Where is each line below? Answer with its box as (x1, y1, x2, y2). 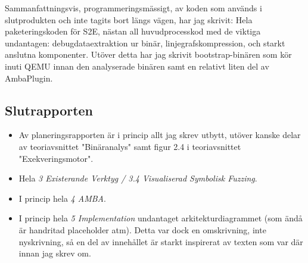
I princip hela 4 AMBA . (18, 192, 106, 204)
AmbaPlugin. (5, 71, 53, 84)
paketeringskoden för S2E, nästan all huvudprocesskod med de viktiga (5, 25, 261, 37)
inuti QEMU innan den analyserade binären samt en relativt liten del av (5, 60, 269, 72)
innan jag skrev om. (18, 247, 91, 259)
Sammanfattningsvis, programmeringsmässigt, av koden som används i (5, 2, 262, 14)
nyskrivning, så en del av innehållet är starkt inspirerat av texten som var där (18, 235, 303, 248)
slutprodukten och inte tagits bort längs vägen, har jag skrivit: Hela (5, 13, 253, 26)
